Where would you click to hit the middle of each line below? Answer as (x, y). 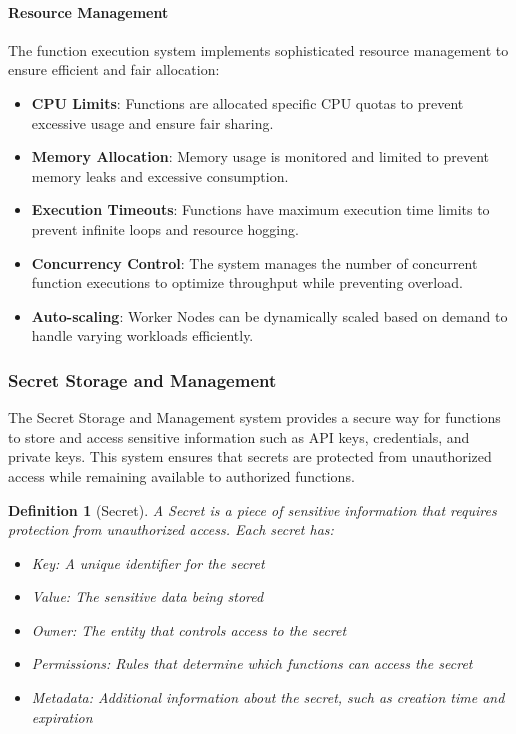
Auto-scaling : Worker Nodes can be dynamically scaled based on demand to (269, 315)
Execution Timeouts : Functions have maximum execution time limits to (260, 209)
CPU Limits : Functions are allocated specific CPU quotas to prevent (247, 102)
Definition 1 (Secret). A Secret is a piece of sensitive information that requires (252, 509)
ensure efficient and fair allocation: (114, 69)
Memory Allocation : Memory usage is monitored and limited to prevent (260, 156)
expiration (62, 716)
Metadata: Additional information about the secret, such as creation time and (268, 697)
